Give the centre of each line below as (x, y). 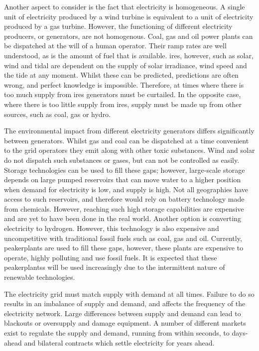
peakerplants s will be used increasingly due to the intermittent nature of (115, 267)
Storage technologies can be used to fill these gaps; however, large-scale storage (125, 170)
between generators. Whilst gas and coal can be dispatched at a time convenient (127, 140)
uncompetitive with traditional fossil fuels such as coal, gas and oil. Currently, (123, 238)
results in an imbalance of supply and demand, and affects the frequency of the (125, 303)
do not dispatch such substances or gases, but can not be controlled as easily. (122, 160)
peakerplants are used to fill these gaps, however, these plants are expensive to (124, 248)
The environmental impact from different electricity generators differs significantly (129, 131)
